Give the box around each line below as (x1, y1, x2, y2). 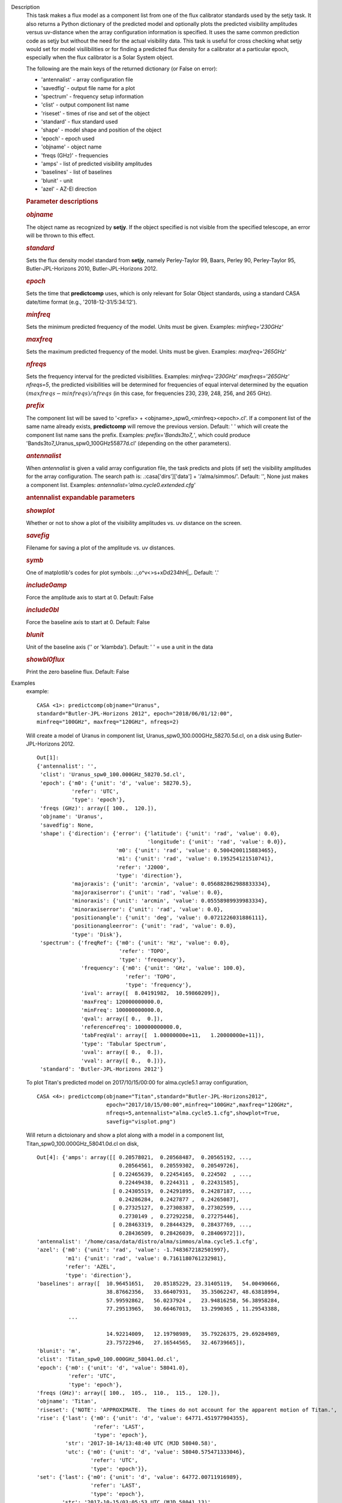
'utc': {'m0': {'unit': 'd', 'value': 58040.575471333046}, (65, 1448, 246, 1455)
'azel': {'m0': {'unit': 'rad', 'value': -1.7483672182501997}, (37, 1246, 230, 1254)
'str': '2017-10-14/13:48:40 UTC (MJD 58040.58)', (65, 1440, 217, 1447)
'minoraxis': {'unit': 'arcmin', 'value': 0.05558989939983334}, (71, 898, 268, 904)
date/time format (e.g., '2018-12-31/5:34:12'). (26, 298, 137, 305)
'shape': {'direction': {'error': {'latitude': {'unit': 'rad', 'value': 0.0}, (40, 830, 281, 837)
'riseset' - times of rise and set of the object (41, 109, 150, 117)
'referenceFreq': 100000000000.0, (81, 1023, 182, 1030)
